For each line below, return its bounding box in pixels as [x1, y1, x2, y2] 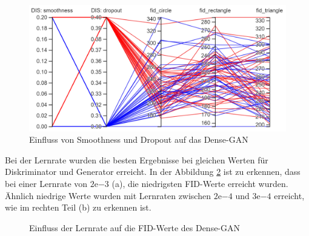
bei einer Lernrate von [5, 177, 88, 190]
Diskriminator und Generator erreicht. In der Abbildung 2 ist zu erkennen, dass [5, 165, 301, 178]
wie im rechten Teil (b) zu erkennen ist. [5, 201, 151, 214]
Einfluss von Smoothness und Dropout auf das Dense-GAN [29, 133, 248, 146]
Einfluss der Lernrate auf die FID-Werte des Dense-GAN [29, 221, 241, 234]
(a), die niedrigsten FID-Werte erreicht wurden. [111, 177, 288, 190]
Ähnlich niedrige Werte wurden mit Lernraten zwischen [5, 189, 211, 202]
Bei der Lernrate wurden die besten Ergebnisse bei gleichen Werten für [5, 153, 268, 166]
